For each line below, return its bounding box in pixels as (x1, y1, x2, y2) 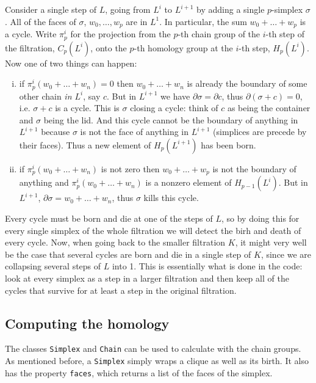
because (41, 125, 70, 138)
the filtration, (5, 41, 55, 54)
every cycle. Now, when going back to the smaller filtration (5, 236, 226, 249)
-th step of (265, 27, 305, 40)
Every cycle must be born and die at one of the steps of (5, 211, 213, 224)
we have (160, 89, 190, 102)
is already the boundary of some (187, 77, 307, 90)
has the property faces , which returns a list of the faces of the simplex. (5, 366, 273, 379)
